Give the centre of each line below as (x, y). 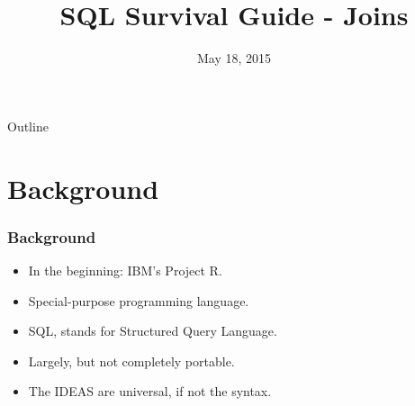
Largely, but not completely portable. (131, 361)
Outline (28, 126)
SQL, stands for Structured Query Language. (153, 331)
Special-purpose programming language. (139, 300)
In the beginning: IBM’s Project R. (125, 270)
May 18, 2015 (234, 58)
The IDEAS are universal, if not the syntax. (150, 391)
